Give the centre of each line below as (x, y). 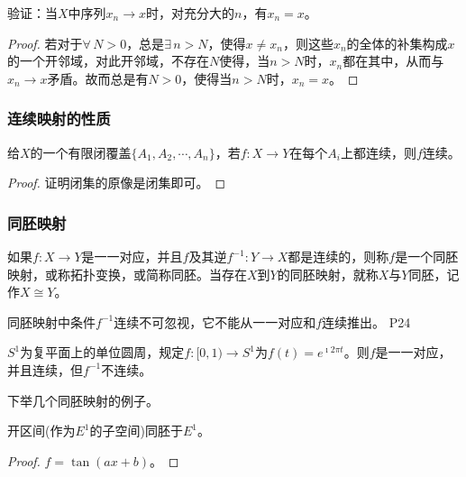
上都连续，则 (378, 152)
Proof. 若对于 (45, 43)
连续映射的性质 (59, 119)
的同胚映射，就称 (328, 274)
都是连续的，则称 (338, 256)
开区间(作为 (41, 431)
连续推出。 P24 (366, 321)
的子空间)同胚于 (136, 431)
